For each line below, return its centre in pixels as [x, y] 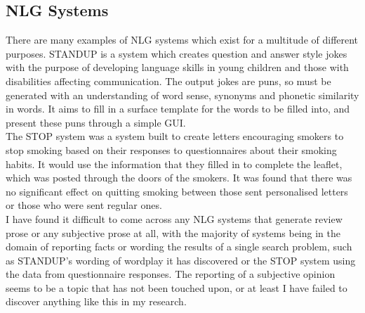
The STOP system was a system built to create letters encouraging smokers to [175, 136]
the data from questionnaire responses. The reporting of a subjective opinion [171, 274]
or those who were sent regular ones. [84, 205]
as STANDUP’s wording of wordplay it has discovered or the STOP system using [181, 260]
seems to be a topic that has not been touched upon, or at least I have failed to [177, 287]
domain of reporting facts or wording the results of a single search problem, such [179, 247]
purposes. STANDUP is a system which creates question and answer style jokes [177, 53]
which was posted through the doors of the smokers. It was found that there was [179, 178]
